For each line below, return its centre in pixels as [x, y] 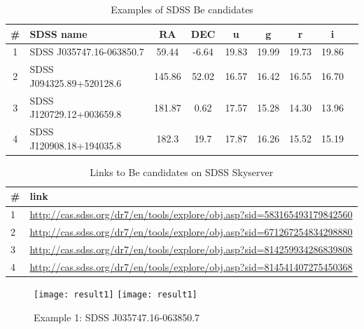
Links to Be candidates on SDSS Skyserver [182, 172]
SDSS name [58, 33]
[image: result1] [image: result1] [115, 294]
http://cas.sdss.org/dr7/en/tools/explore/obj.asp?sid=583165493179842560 [191, 214]
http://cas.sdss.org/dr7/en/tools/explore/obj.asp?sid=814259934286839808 [191, 249]
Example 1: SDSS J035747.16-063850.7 [117, 317]
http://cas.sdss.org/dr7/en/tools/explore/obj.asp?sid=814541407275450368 [191, 266]
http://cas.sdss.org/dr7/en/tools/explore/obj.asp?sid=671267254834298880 [191, 232]
